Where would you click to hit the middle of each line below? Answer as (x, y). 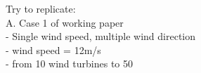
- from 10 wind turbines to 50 (69, 64)
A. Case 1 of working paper (65, 22)
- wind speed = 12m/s (53, 49)
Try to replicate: (41, 8)
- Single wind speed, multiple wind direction (101, 36)
